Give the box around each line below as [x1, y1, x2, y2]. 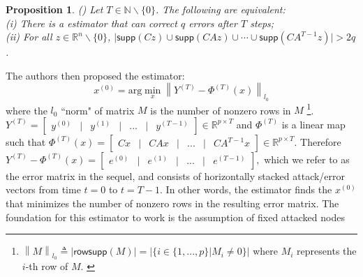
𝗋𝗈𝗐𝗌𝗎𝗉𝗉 [73, 247, 108, 257]
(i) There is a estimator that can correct [6, 15, 177, 30]
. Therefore [294, 134, 341, 149]
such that [6, 134, 46, 149]
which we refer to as [264, 151, 350, 166]
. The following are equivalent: [155, 2, 286, 16]
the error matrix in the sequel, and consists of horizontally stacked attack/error [6, 168, 346, 183]
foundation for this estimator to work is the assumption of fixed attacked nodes [6, 209, 345, 224]
